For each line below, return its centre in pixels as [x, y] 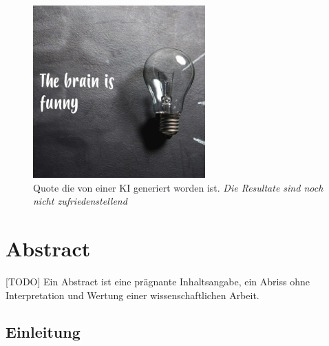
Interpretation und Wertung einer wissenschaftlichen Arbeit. [132, 295]
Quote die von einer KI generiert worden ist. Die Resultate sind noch [178, 187]
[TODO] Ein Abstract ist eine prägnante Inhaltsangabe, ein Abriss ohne [158, 281]
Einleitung [43, 332]
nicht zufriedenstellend [80, 201]
